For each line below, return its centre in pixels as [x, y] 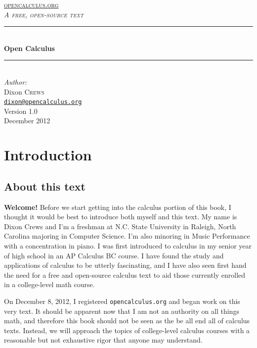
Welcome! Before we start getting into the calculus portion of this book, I [118, 207]
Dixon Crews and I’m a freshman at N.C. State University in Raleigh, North [120, 226]
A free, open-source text [44, 14]
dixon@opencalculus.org [43, 102]
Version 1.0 [21, 111]
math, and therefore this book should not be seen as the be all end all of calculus [127, 321]
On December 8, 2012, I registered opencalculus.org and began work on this [122, 301]
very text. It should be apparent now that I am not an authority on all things [122, 311]
